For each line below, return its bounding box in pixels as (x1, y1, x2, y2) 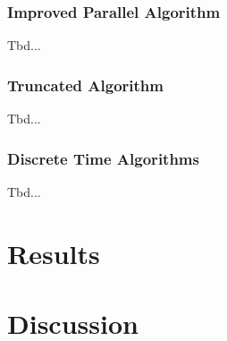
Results (7, 234, 100, 271)
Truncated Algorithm (7, 73, 164, 96)
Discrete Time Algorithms (7, 147, 199, 169)
